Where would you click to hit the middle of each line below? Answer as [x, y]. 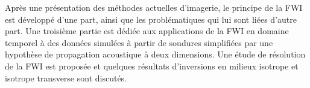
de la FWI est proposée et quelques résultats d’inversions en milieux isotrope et [152, 66]
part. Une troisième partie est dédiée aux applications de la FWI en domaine [147, 31]
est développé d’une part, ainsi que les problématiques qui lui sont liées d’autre [151, 19]
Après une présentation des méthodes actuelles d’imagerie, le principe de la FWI [154, 7]
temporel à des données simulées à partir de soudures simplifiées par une [139, 42]
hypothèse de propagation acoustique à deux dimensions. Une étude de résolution [155, 54]
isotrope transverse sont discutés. [66, 78]
